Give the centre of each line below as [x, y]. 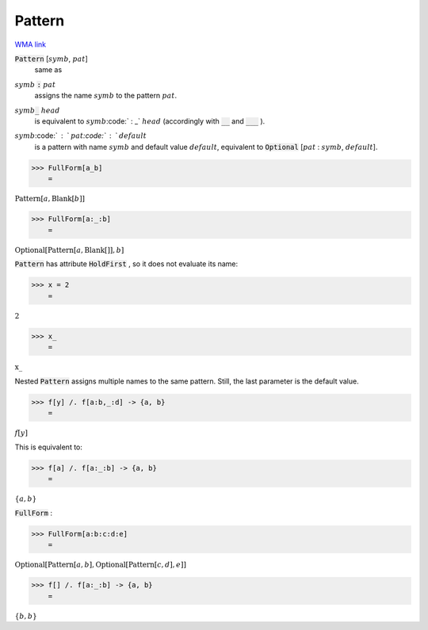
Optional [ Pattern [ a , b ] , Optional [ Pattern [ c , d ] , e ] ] [100, 564]
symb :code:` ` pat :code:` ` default [80, 136]
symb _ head [37, 110]
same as [48, 70]
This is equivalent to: [49, 447]
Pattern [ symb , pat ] [52, 59]
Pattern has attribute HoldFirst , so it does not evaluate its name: [126, 264]
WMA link [31, 44]
